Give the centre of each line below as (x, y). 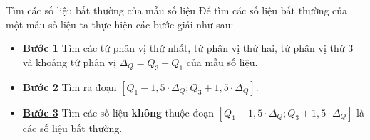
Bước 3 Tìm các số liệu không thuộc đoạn (118, 112)
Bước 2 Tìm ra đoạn (70, 86)
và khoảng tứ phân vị (69, 61)
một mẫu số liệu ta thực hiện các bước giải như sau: (120, 24)
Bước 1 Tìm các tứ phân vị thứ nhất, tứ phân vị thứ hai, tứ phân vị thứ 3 (188, 48)
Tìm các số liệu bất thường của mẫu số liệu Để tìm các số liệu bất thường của (177, 10)
